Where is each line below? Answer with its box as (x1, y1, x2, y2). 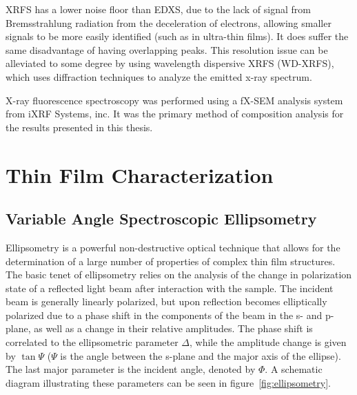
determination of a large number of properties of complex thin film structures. (6, 253, 336, 268)
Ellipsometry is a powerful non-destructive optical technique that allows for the (6, 240, 340, 254)
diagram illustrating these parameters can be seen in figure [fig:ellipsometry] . (6, 375, 331, 389)
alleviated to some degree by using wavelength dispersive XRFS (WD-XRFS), (6, 56, 334, 70)
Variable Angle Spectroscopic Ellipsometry (6, 208, 317, 229)
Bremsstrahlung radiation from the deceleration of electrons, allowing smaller (6, 15, 331, 30)
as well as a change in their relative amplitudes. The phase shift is (34, 321, 313, 336)
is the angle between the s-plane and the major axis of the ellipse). (60, 348, 341, 363)
